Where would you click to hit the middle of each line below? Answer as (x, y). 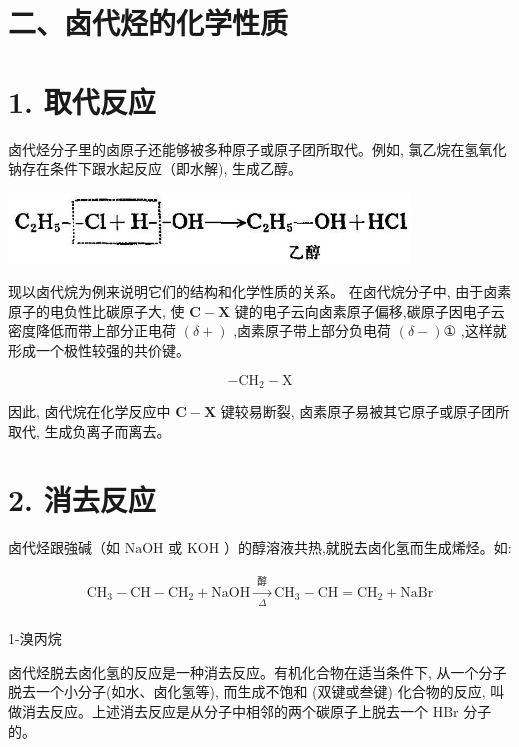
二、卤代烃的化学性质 (148, 22)
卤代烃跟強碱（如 (64, 547)
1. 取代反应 (82, 100)
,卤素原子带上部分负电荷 (312, 330)
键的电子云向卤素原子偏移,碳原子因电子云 (369, 310)
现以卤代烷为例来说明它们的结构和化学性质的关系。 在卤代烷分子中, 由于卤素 (260, 291)
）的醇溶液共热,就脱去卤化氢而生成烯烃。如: (367, 547)
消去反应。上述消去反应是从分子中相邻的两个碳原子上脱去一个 (224, 710)
